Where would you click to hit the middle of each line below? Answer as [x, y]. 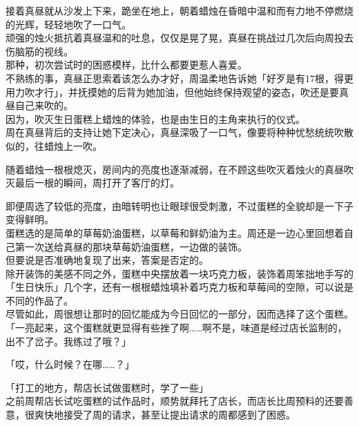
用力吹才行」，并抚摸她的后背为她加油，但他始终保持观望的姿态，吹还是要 [172, 91]
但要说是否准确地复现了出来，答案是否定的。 [107, 260]
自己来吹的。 [44, 105]
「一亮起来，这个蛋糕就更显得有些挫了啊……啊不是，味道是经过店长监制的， [176, 328]
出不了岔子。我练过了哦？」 [68, 341]
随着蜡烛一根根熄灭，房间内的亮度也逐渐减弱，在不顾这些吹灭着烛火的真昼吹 [179, 169]
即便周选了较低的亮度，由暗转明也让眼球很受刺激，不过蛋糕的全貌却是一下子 [179, 205]
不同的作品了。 [39, 300]
